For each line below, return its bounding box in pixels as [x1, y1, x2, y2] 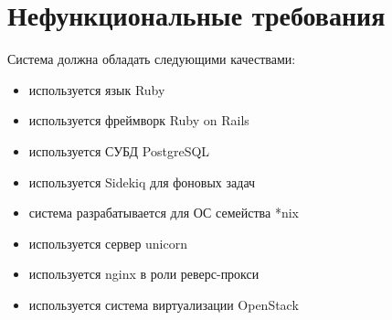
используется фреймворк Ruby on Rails [28, 111, 249, 130]
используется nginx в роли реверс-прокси [28, 264, 260, 283]
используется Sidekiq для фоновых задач [28, 172, 256, 191]
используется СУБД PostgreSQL [28, 141, 210, 160]
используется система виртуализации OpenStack [28, 294, 299, 314]
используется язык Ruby [28, 80, 165, 99]
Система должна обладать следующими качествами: [7, 49, 296, 69]
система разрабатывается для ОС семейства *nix [28, 203, 299, 222]
